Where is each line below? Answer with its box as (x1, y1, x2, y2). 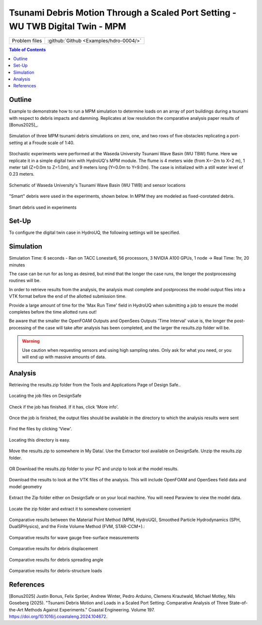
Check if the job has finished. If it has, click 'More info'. (9, 404, 119, 410)
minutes (9, 262, 25, 268)
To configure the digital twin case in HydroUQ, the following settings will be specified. (9, 230, 180, 235)
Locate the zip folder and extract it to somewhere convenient (9, 506, 131, 511)
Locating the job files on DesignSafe (9, 393, 82, 399)
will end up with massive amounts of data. (22, 354, 106, 360)
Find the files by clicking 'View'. (9, 426, 72, 432)
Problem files (12, 37, 42, 44)
